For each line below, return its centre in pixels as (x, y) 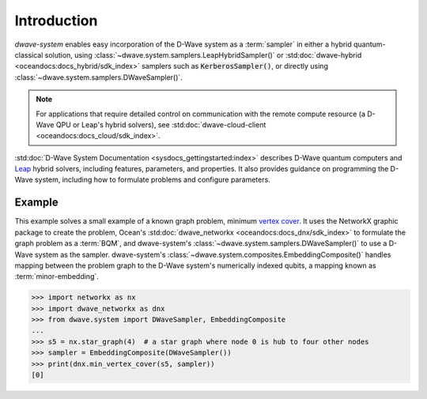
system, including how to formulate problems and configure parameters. (152, 180)
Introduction (56, 21)
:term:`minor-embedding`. (57, 277)
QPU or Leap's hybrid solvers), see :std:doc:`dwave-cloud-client (161, 124)
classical (29, 55)
